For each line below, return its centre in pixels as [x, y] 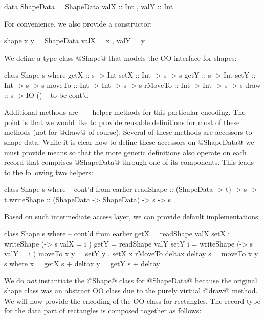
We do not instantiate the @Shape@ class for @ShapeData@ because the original [131, 280]
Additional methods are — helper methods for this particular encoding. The [125, 112]
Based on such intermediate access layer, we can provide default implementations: [132, 216]
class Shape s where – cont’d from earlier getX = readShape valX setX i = [121, 234]
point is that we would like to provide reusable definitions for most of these [122, 122]
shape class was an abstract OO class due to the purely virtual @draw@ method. [131, 291]
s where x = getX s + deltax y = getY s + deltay [82, 263]
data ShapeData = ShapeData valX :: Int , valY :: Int [89, 6]
